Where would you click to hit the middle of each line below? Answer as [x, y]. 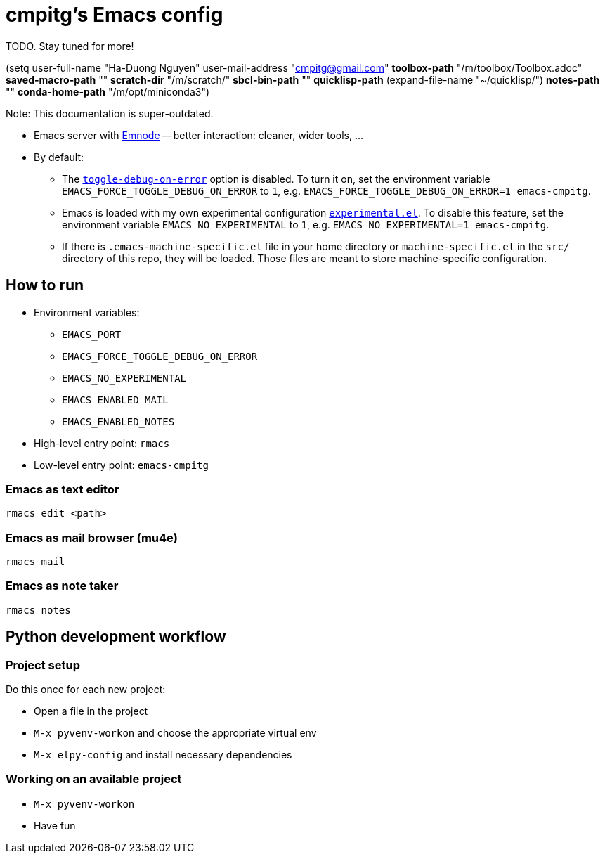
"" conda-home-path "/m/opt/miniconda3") [108, 91]
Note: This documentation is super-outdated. [110, 113]
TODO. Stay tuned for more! [70, 46]
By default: [59, 157]
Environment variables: [87, 312]
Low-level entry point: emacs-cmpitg [121, 465]
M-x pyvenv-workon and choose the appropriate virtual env [175, 733]
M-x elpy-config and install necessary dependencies [163, 755]
